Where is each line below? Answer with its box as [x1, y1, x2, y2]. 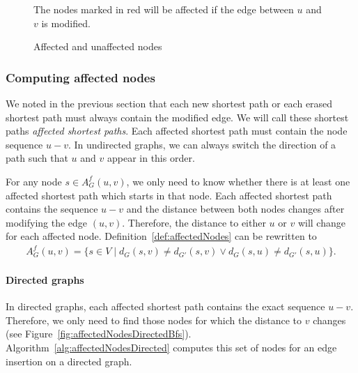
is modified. [41, 15, 91, 30]
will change [297, 215, 345, 229]
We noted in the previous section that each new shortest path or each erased [6, 96, 333, 110]
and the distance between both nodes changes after [126, 201, 345, 216]
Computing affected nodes [6, 68, 155, 86]
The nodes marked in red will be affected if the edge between [33, 2, 294, 16]
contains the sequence [6, 201, 98, 216]
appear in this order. [107, 151, 195, 165]
